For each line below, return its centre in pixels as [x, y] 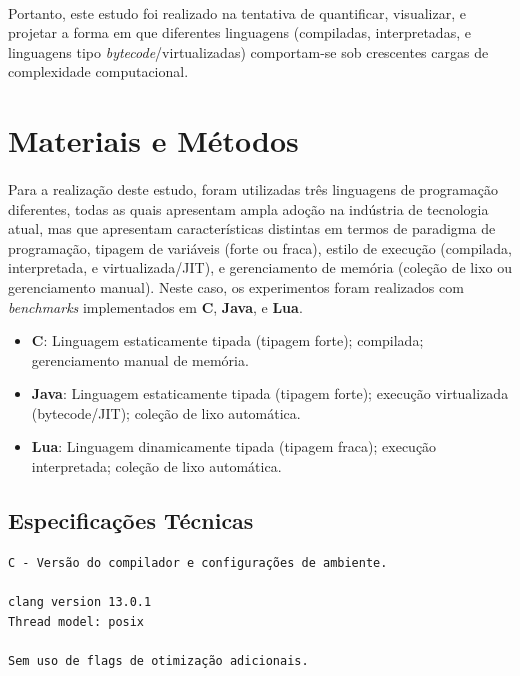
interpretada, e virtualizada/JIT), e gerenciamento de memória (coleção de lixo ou [260, 267]
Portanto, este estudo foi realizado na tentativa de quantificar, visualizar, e [237, 12]
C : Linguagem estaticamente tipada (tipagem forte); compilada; [227, 340]
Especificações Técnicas [131, 520]
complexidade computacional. [98, 71]
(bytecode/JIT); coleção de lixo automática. [166, 412]
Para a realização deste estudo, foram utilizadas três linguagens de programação [253, 188]
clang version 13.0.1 [80, 602]
